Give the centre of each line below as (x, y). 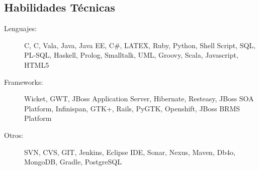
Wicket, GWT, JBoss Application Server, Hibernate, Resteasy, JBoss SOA (139, 99)
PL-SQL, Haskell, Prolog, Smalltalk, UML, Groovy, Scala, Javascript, (131, 55)
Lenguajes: (20, 28)
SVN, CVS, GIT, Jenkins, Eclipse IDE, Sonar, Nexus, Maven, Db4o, (130, 152)
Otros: (14, 135)
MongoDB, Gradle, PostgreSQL (73, 162)
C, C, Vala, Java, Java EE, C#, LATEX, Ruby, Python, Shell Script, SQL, (140, 45)
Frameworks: (24, 81)
